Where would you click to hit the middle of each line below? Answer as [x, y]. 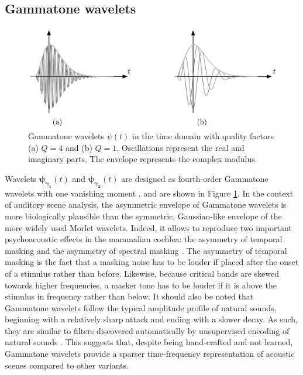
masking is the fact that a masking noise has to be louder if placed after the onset [152, 262]
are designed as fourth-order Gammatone [195, 178]
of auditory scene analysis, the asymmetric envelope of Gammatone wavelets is [146, 204]
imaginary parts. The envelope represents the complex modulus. [143, 159]
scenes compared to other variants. [67, 365]
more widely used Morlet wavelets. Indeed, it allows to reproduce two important [148, 227]
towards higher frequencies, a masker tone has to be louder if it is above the [141, 285]
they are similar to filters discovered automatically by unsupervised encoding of [147, 330]
